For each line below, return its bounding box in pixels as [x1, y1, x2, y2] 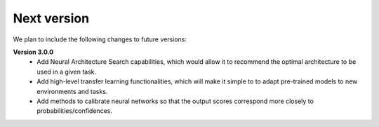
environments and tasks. [36, 87, 108, 95]
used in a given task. [36, 67, 97, 76]
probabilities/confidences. [36, 107, 112, 115]
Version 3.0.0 [13, 48, 54, 56]
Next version [13, 11, 90, 26]
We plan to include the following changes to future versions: [13, 35, 187, 44]
